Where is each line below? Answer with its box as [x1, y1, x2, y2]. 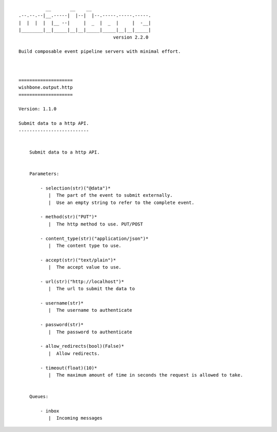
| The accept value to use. [48, 265, 122, 270]
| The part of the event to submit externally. [48, 193, 173, 198]
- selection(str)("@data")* [40, 185, 111, 191]
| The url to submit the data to [48, 286, 135, 292]
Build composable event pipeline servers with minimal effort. [18, 49, 181, 54]
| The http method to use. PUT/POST [48, 221, 143, 227]
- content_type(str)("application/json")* [40, 235, 149, 241]
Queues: [29, 393, 49, 400]
